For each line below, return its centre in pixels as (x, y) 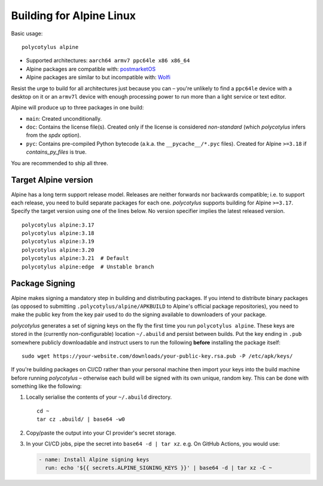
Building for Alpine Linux (73, 16)
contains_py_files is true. (56, 152)
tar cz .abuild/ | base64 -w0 (81, 419)
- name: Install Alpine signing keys (94, 460)
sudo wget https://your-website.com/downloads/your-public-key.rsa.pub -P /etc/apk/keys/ (157, 356)
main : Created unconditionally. (64, 118)
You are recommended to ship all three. (60, 163)
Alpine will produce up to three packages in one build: (77, 108)
